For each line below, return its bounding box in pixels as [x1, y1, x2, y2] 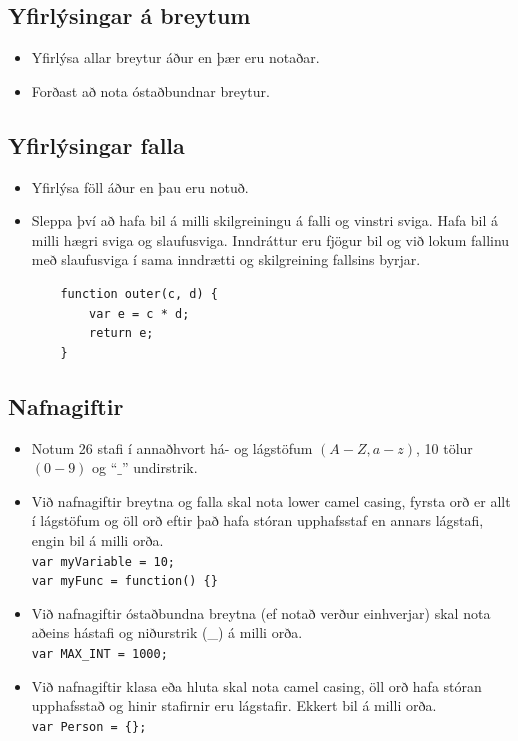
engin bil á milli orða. [31, 529, 164, 550]
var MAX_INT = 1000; [31, 647, 168, 662]
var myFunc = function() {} [31, 574, 218, 589]
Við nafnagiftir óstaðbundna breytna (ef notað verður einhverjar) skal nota [31, 602, 491, 623]
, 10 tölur [415, 437, 473, 458]
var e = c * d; [89, 306, 190, 321]
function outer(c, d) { [60, 286, 218, 301]
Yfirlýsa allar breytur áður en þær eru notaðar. [31, 47, 320, 68]
